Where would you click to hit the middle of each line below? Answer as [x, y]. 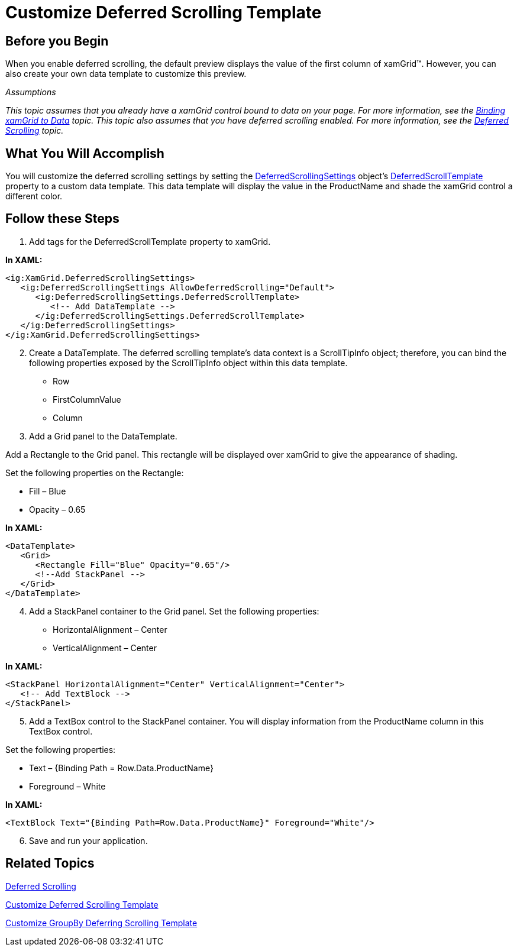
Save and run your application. [88, 840]
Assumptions [31, 92]
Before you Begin [57, 41]
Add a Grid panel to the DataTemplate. [103, 436]
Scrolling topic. [35, 131]
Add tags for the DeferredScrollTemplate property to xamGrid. [150, 241]
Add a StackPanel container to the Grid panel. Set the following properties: [174, 611]
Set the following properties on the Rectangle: [95, 473]
